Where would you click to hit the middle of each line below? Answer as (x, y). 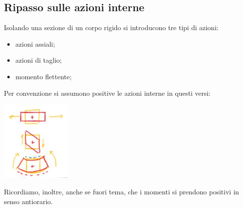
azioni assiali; (35, 43)
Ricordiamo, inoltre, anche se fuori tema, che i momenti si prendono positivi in (121, 191)
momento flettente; (43, 76)
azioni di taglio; (38, 60)
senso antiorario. (28, 201)
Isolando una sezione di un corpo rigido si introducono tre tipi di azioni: (111, 27)
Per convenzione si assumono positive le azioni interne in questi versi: (107, 93)
